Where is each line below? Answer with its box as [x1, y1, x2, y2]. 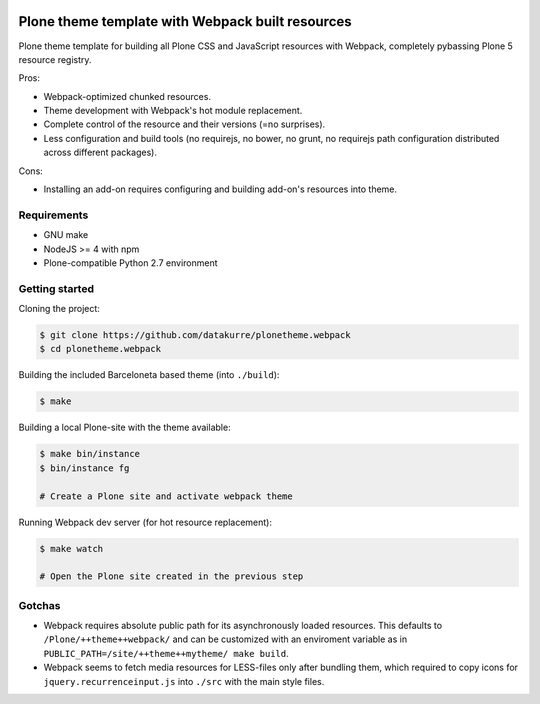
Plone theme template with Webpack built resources [18, 13, 352, 30]
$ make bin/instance [39, 448, 140, 460]
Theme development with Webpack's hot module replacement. [43, 105, 303, 117]
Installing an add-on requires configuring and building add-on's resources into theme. [43, 183, 398, 195]
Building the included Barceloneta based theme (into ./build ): [18, 369, 280, 381]
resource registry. [18, 53, 92, 65]
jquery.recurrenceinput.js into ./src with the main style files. [43, 675, 325, 687]
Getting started [18, 281, 95, 295]
